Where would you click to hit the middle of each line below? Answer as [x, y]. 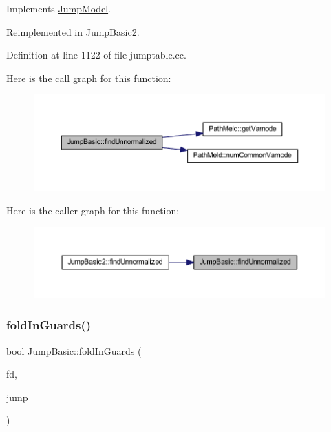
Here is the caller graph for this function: [93, 210]
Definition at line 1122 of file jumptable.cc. [96, 55]
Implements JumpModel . [58, 8]
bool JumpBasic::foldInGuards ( [74, 350]
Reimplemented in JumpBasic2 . [73, 31]
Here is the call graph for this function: [89, 78]
